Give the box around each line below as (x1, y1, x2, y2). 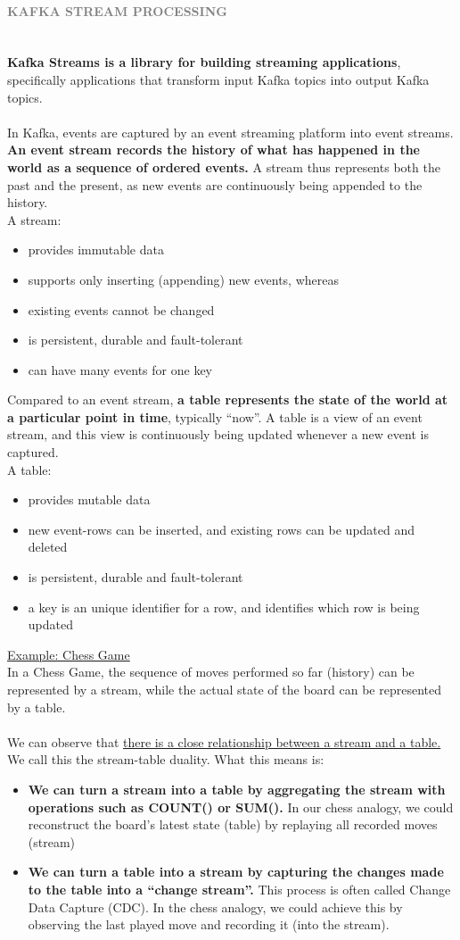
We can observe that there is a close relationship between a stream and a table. (7, 732, 441, 751)
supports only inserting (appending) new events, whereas (28, 270, 339, 288)
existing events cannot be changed (28, 300, 215, 319)
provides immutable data (28, 240, 164, 259)
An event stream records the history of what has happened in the (7, 140, 420, 159)
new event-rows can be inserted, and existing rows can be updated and (28, 520, 415, 538)
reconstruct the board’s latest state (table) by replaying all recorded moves (28, 815, 438, 834)
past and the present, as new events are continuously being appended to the (7, 175, 423, 194)
